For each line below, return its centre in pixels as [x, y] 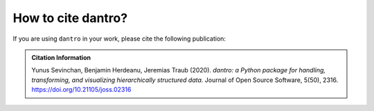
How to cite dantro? [70, 18]
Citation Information [61, 57]
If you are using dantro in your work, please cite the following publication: [119, 39]
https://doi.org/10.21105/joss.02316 [81, 90]
